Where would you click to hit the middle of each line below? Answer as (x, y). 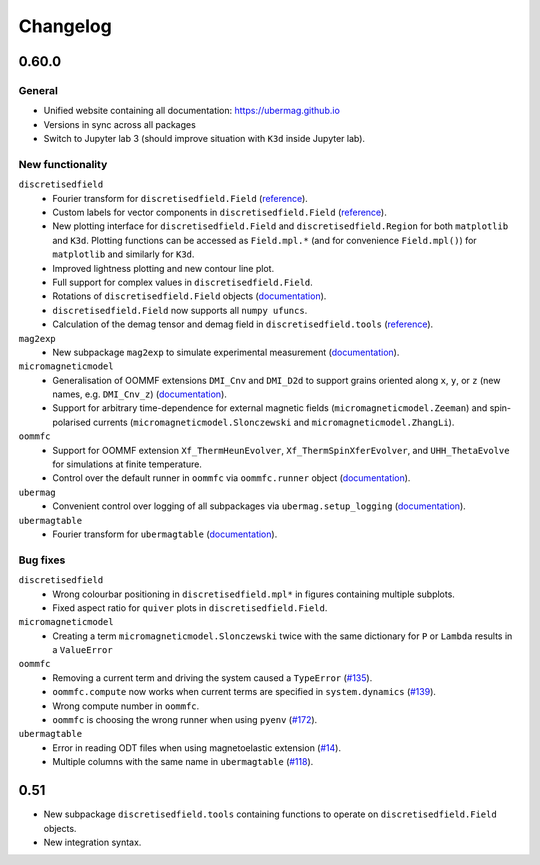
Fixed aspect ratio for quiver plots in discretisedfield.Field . (190, 607)
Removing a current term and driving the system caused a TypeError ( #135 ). (212, 677)
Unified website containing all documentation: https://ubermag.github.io (191, 111)
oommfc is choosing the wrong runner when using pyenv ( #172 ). (185, 720)
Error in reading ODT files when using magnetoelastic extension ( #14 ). (197, 747)
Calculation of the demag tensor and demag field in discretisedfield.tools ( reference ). (243, 324)
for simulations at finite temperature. (127, 464)
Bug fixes (42, 560)
